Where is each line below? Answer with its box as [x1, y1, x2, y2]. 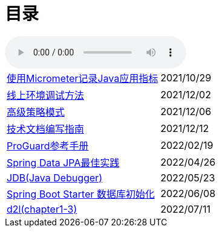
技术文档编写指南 [7, 122, 85, 135]
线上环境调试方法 [7, 89, 85, 101]
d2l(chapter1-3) [7, 202, 77, 215]
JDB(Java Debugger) [7, 171, 103, 184]
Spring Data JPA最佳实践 [7, 156, 120, 169]
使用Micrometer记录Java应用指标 [7, 72, 158, 84]
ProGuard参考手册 [7, 139, 89, 152]
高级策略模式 [7, 105, 65, 118]
